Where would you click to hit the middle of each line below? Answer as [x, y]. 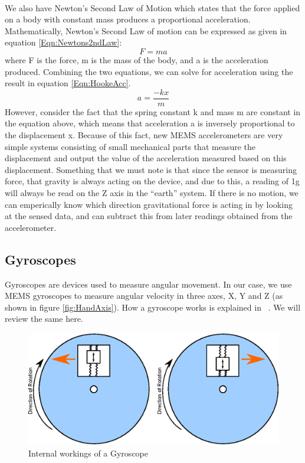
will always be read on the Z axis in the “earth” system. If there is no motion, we [152, 192]
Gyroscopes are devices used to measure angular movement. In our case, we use [148, 284]
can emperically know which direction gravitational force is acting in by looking [149, 204]
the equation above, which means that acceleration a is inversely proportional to [150, 123]
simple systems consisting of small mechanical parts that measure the [130, 146]
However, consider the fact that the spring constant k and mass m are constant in [153, 111]
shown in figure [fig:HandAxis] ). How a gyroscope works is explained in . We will [153, 307]
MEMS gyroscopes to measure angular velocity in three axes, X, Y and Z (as [144, 296]
